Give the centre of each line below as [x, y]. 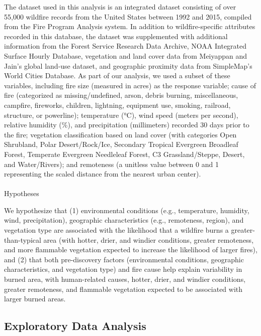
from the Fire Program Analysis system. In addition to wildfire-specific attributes [130, 26]
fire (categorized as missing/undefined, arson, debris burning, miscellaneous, [121, 95]
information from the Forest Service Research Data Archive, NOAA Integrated [125, 46]
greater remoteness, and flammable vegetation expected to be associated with [123, 289]
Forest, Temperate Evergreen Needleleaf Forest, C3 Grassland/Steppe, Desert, [124, 154]
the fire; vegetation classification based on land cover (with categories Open [120, 134]
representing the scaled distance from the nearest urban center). [103, 174]
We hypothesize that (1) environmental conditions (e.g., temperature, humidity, [127, 210]
